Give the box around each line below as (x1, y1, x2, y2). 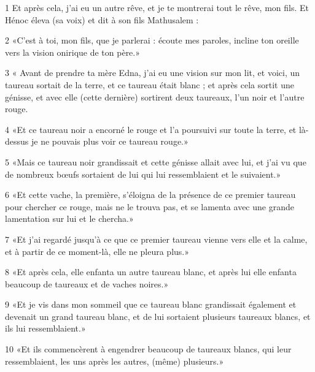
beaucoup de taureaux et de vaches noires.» (5, 277, 169, 290)
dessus (5, 135, 29, 148)
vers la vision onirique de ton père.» (5, 45, 141, 58)
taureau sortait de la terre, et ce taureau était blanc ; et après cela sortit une (5, 78, 295, 91)
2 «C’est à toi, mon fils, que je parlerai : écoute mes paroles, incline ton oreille (5, 34, 299, 47)
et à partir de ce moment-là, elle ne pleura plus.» (5, 245, 190, 257)
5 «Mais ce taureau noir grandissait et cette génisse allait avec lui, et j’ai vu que (5, 155, 306, 168)
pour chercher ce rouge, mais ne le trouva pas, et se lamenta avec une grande (5, 200, 294, 213)
